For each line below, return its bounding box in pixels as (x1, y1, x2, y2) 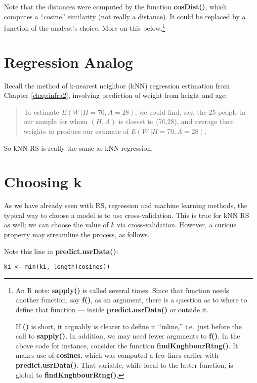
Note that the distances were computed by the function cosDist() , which (4, 1, 227, 11)
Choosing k (4, 171, 82, 192)
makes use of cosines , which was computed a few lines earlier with (15, 350, 218, 360)
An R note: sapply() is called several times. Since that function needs (15, 285, 229, 295)
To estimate (23, 106, 59, 117)
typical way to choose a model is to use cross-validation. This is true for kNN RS (4, 210, 249, 220)
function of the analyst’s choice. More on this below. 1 (4, 21, 166, 33)
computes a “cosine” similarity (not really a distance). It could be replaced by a (4, 11, 246, 21)
